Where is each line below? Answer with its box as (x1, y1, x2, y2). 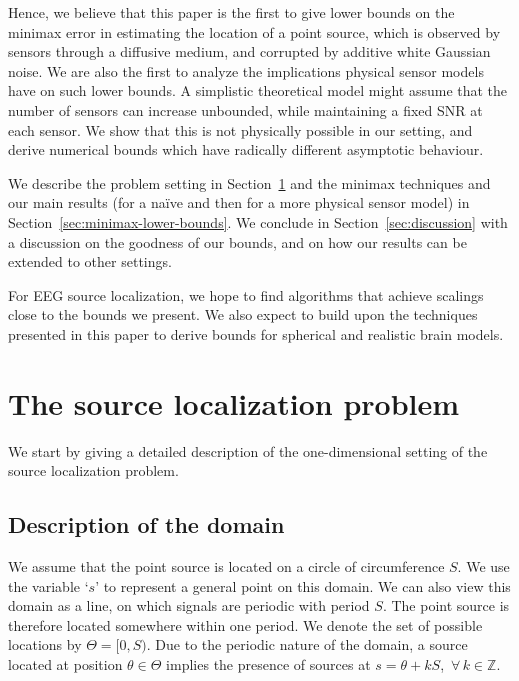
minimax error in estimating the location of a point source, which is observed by (8, 21, 501, 42)
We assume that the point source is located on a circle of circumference (8, 556, 445, 577)
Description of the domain (8, 509, 285, 540)
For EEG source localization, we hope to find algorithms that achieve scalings (8, 284, 484, 305)
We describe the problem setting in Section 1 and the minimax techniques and (8, 172, 491, 193)
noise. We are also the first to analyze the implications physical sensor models (8, 60, 484, 81)
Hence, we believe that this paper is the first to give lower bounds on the (8, 2, 455, 22)
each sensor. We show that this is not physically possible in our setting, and (8, 119, 473, 140)
